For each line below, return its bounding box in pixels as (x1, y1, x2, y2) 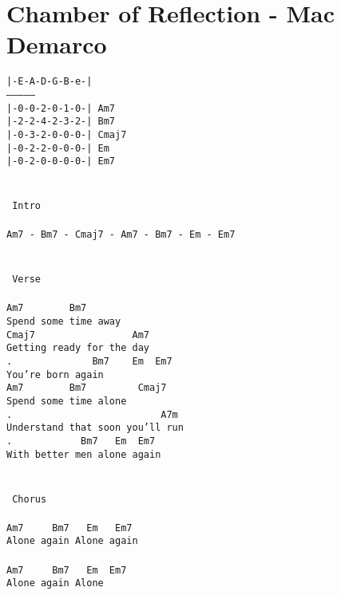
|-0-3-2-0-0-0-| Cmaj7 (6, 128, 127, 140)
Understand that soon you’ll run (6, 422, 184, 434)
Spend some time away (6, 316, 121, 328)
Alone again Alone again (6, 535, 138, 547)
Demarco (6, 28, 107, 61)
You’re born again (6, 368, 104, 380)
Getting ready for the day (6, 342, 149, 354)
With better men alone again (6, 448, 161, 460)
